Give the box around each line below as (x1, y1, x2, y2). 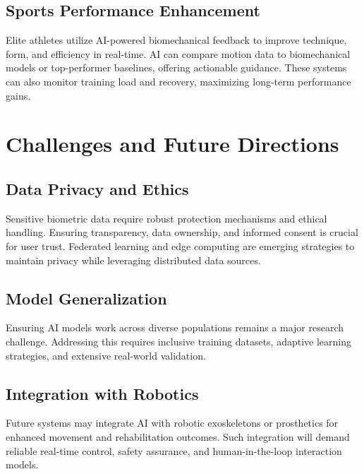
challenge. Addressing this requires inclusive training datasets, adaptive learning (6, 333, 351, 348)
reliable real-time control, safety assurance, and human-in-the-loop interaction (6, 443, 342, 458)
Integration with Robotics (6, 382, 199, 404)
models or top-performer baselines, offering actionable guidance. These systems (6, 60, 347, 75)
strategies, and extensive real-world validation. (6, 348, 206, 362)
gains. (6, 88, 31, 102)
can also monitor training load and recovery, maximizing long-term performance (6, 73, 351, 88)
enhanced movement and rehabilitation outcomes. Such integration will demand (6, 429, 350, 444)
